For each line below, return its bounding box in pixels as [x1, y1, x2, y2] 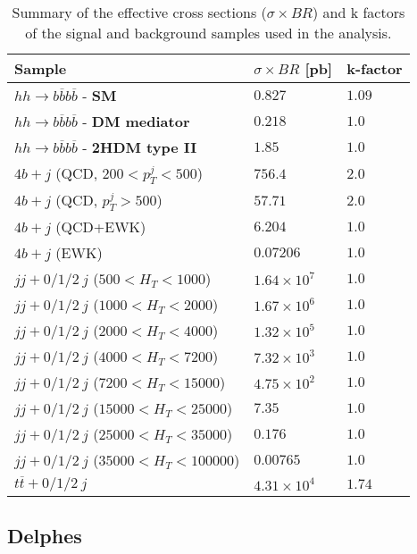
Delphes [7, 522, 82, 550]
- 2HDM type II [82, 137, 197, 157]
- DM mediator [82, 111, 190, 131]
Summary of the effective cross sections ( [12, 2, 267, 22]
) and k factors [312, 2, 405, 22]
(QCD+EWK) [55, 216, 146, 238]
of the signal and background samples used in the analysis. [25, 22, 392, 43]
